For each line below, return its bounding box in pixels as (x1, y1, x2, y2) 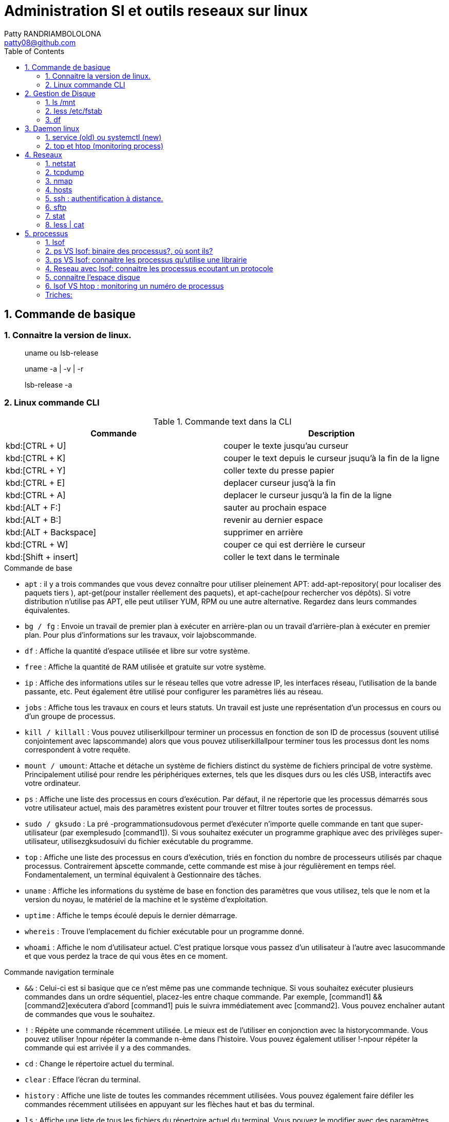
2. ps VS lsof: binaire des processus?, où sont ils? (45, 246, 213, 255)
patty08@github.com (4, 38, 76, 47)
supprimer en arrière (223, 527, 303, 537)
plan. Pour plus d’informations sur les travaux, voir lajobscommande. (25, 630, 257, 639)
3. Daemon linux (25, 124, 80, 133)
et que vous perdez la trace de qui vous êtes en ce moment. (25, 951, 228, 960)
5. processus (25, 229, 68, 238)
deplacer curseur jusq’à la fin (223, 477, 336, 488)
